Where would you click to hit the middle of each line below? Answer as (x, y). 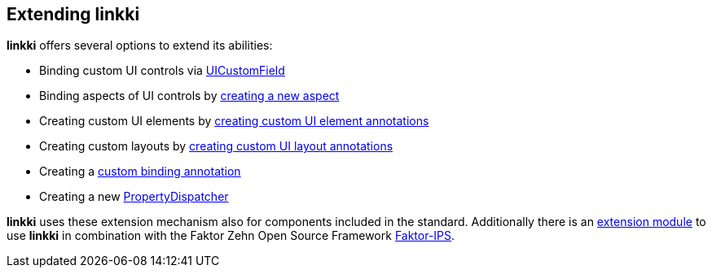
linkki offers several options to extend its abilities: (140, 46)
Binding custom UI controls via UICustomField (162, 71)
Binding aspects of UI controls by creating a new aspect (189, 96)
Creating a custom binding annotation (140, 172)
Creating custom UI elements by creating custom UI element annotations (234, 121)
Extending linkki (73, 14)
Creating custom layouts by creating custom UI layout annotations (216, 146)
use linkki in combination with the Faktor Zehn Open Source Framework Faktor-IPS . (231, 236)
